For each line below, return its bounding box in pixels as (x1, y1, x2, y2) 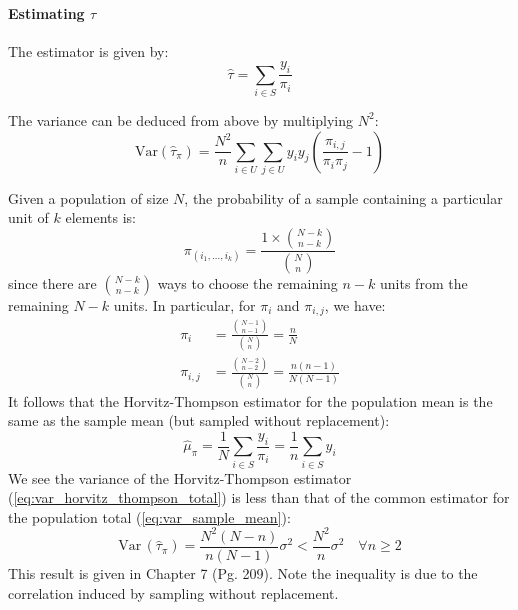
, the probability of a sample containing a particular (184, 187, 503, 208)
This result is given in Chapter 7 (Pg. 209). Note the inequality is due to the (8, 563, 478, 584)
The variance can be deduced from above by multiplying (8, 109, 354, 130)
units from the (380, 272, 468, 293)
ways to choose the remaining (157, 272, 338, 293)
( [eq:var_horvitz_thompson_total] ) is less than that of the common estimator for (8, 487, 510, 508)
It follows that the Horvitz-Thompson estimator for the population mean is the (8, 390, 493, 411)
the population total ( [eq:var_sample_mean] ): (8, 506, 291, 527)
